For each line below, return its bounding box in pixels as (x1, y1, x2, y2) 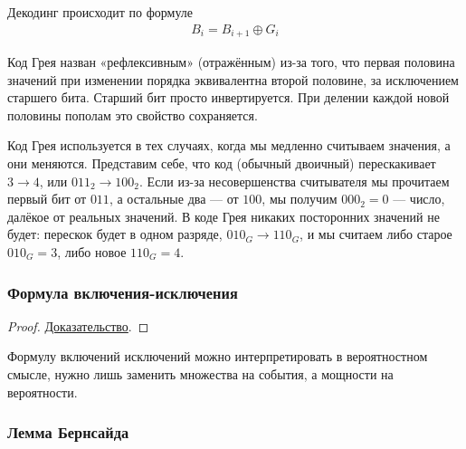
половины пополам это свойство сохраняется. (7, 105, 258, 124)
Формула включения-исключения (7, 281, 238, 303)
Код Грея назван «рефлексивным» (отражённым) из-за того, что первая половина (7, 53, 455, 72)
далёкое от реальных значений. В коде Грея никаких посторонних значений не (7, 206, 440, 225)
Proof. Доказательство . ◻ (7, 316, 149, 335)
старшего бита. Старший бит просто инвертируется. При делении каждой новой (7, 88, 450, 107)
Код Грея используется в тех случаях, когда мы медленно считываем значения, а (7, 136, 451, 155)
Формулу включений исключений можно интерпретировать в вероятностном (7, 347, 428, 366)
